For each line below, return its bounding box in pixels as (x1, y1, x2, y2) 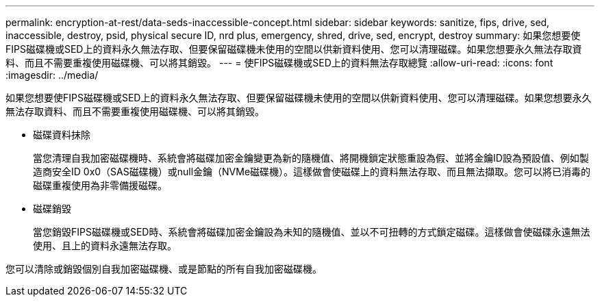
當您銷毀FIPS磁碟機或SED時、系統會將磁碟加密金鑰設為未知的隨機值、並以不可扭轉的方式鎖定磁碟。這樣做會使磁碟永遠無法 (33, 226, 590, 238)
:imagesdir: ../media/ (5, 69, 99, 81)
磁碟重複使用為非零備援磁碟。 (33, 179, 167, 191)
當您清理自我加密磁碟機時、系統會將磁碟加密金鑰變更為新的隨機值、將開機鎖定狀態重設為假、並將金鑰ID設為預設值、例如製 (33, 152, 589, 164)
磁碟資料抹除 (33, 129, 90, 140)
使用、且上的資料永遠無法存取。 (33, 240, 177, 251)
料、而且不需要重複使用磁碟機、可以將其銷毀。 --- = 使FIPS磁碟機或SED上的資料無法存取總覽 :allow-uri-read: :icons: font (5, 57, 553, 68)
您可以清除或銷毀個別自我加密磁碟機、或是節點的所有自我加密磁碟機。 (5, 263, 322, 275)
